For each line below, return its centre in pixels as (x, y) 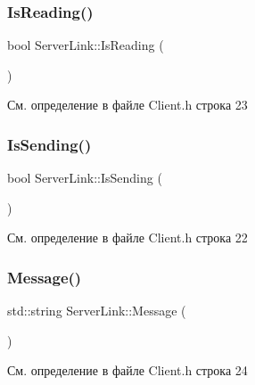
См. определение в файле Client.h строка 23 (127, 105)
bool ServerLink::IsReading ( (86, 45)
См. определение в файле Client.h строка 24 (127, 370)
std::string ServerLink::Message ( (97, 311)
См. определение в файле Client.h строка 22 (127, 238)
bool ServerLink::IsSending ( (85, 178)
